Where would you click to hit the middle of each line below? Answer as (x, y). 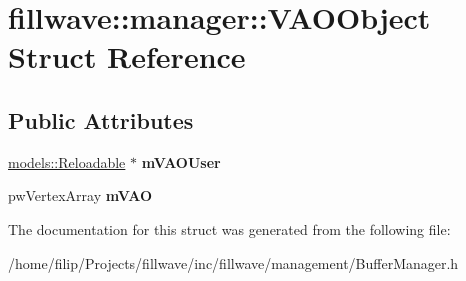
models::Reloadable (67, 161)
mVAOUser (181, 161)
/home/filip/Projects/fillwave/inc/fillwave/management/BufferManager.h (233, 262)
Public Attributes (101, 119)
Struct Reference (127, 56)
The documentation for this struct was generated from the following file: (229, 228)
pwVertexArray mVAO (80, 195)
